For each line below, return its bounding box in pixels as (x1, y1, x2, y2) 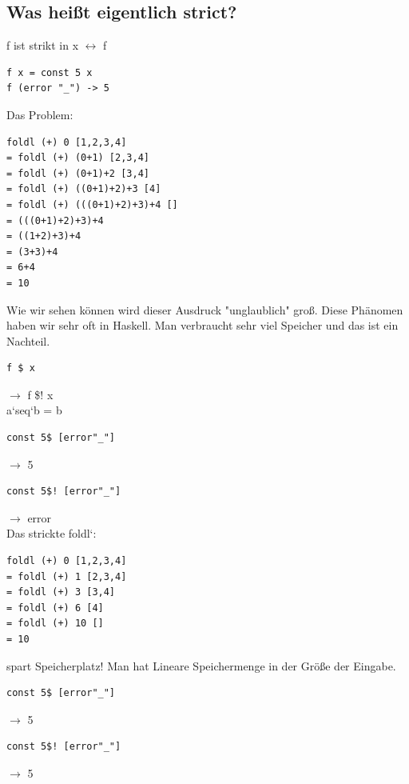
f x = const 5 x (6, 66, 93, 78)
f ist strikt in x (6, 37, 79, 54)
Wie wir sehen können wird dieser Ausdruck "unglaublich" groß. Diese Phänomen (6, 301, 403, 318)
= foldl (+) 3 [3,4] (6, 586, 116, 598)
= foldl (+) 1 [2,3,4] (6, 570, 127, 582)
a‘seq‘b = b (6, 402, 62, 418)
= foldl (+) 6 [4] (6, 602, 104, 614)
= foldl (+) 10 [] (6, 618, 104, 630)
